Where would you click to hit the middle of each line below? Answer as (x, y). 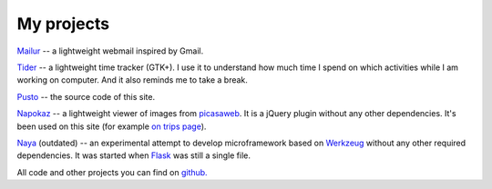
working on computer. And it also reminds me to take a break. (132, 80)
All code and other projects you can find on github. (113, 172)
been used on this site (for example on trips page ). (112, 126)
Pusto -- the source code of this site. (86, 96)
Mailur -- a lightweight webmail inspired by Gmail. (110, 51)
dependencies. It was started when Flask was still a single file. (133, 155)
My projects (63, 24)
